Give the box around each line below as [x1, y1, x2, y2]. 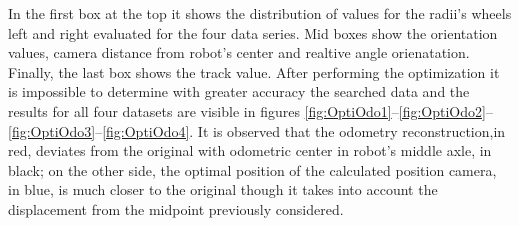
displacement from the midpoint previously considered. [8, 198, 344, 219]
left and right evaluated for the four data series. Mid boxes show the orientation [8, 22, 498, 43]
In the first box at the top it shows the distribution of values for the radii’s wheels [8, 3, 512, 23]
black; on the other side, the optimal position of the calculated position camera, [8, 159, 497, 180]
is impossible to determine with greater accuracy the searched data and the [8, 81, 470, 102]
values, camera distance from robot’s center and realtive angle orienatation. [8, 42, 470, 63]
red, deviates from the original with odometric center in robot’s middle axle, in [8, 140, 492, 161]
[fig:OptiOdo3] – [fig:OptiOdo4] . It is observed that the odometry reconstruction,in [8, 120, 506, 141]
